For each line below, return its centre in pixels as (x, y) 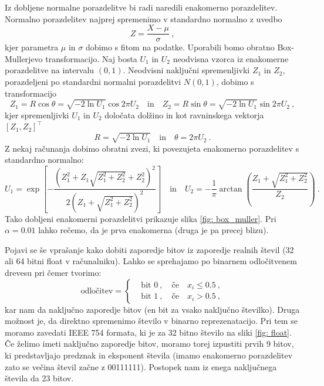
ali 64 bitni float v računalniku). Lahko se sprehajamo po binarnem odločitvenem (151, 261)
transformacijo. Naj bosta (91, 58)
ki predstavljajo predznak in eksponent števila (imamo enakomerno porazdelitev (149, 355)
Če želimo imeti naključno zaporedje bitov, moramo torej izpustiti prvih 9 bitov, (149, 344)
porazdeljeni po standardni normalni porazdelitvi (93, 82)
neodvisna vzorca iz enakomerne (231, 58)
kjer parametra (32, 47)
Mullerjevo (24, 58)
